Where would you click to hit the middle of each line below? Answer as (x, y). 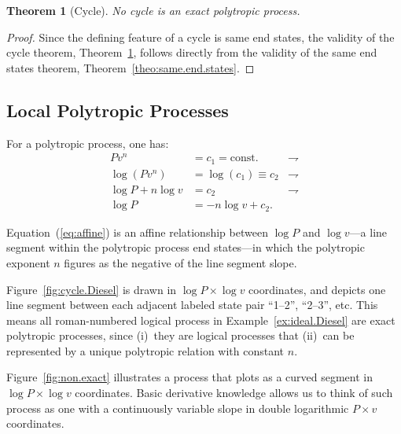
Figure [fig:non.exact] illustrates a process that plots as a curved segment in (190, 377)
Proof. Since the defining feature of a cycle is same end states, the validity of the (200, 37)
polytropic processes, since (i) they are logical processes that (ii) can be (180, 335)
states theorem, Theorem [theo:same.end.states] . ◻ (131, 67)
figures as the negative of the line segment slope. (180, 262)
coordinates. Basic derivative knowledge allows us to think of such (234, 393)
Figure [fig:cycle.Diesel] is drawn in (92, 289)
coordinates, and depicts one (317, 289)
